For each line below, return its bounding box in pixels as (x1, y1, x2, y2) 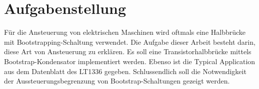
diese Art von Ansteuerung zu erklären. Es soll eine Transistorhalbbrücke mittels (4, 46, 251, 57)
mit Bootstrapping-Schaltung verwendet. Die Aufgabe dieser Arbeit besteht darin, (4, 36, 255, 47)
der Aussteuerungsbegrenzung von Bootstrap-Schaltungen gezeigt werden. (4, 76, 230, 86)
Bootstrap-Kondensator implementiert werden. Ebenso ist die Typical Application (4, 56, 255, 66)
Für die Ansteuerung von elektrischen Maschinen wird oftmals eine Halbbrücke (4, 27, 246, 37)
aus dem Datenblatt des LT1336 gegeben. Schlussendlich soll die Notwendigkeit (4, 66, 246, 76)
